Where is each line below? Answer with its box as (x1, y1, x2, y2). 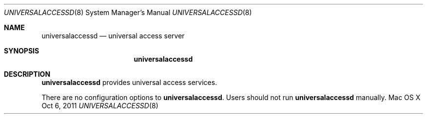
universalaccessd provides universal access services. (41, 78, 217, 86)
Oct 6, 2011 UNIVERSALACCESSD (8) (41, 101, 158, 110)
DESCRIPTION (4, 70, 51, 78)
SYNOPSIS (4, 47, 39, 55)
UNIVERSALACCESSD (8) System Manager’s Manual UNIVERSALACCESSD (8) (4, 8, 252, 17)
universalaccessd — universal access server (41, 32, 185, 40)
